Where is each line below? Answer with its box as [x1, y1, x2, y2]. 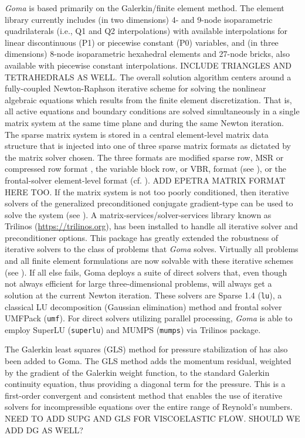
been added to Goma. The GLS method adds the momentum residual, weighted [5, 355, 292, 366]
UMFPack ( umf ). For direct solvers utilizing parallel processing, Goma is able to [5, 312, 293, 324]
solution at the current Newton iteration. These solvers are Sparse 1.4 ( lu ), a [5, 288, 282, 301]
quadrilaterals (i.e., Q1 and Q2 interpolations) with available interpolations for [5, 25, 287, 37]
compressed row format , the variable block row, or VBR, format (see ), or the [5, 162, 287, 175]
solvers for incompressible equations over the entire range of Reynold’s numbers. [5, 400, 293, 413]
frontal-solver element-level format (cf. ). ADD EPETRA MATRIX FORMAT [5, 174, 286, 186]
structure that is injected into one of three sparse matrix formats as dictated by [5, 140, 291, 152]
